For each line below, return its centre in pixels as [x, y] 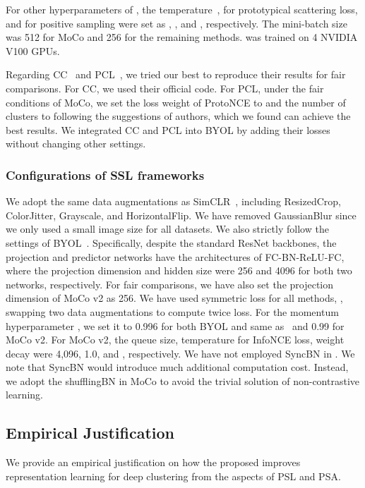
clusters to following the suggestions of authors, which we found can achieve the [178, 116]
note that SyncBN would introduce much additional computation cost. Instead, [177, 367]
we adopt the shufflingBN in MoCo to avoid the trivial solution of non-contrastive [183, 380]
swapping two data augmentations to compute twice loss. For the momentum [172, 311]
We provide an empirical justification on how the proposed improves [153, 462]
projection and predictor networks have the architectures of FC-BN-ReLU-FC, [175, 256]
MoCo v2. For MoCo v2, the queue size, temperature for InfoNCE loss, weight [175, 340]
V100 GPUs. [33, 50]
